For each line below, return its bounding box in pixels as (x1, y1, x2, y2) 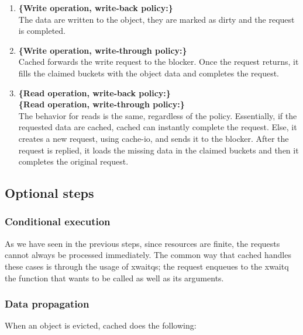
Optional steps (5, 184, 94, 202)
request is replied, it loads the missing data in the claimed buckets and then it (18, 144, 299, 156)
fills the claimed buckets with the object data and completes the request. (18, 67, 279, 79)
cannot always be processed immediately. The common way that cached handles (5, 249, 291, 261)
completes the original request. (18, 155, 129, 167)
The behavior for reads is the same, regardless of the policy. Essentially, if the (18, 109, 297, 121)
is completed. (18, 25, 66, 37)
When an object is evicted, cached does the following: (5, 319, 197, 331)
